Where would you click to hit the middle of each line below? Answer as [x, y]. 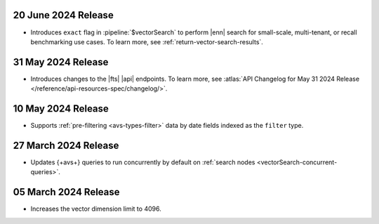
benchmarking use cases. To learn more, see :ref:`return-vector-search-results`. [147, 41]
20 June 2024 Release [63, 15]
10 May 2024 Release [61, 109]
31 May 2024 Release [61, 62]
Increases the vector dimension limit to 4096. [96, 209]
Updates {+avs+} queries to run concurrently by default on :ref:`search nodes [143, 162]
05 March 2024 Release [66, 192]
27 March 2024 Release [66, 145]
